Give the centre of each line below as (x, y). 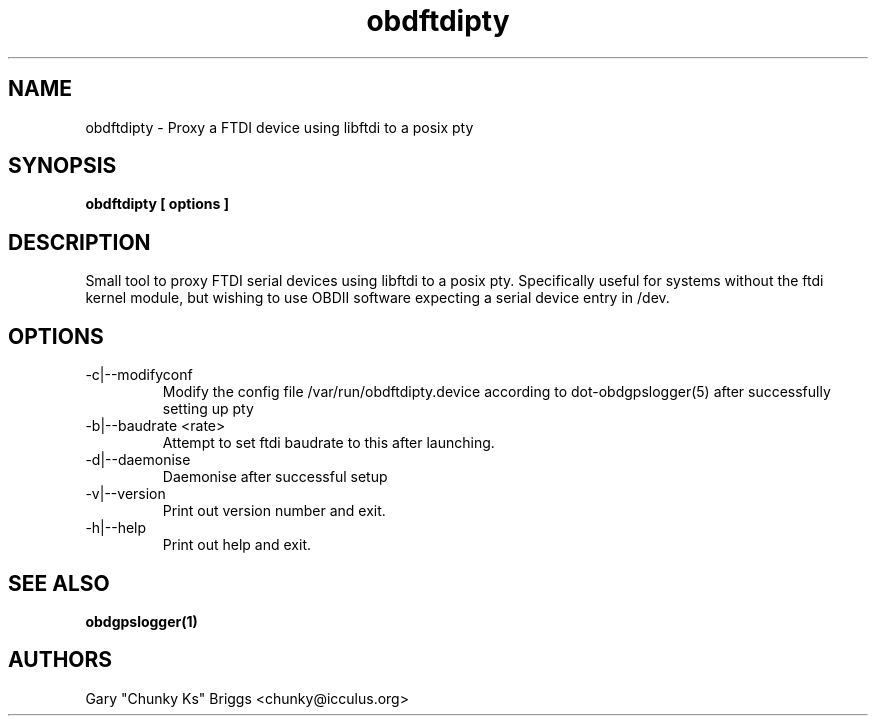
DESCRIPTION (79, 242)
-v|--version (125, 494)
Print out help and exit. (236, 545)
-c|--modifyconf (139, 375)
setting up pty (208, 409)
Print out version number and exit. (274, 511)
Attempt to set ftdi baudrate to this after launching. (328, 443)
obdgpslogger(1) (141, 621)
